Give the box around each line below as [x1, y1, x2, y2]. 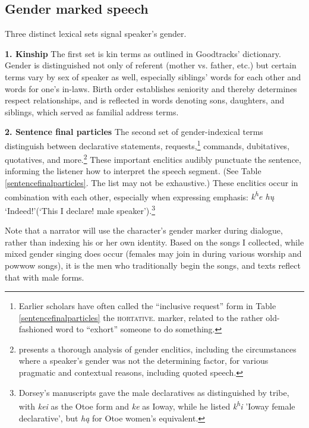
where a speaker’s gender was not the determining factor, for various [18, 354, 269, 367]
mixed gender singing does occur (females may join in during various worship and [5, 247, 302, 260]
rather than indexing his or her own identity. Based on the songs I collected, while [5, 235, 304, 248]
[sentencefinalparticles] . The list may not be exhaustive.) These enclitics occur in [5, 177, 298, 189]
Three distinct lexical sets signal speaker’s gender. [5, 27, 187, 40]
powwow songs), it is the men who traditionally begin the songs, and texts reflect [5, 259, 301, 271]
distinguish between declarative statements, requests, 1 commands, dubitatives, [5, 137, 290, 152]
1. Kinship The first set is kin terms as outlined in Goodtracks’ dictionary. [5, 47, 281, 59]
